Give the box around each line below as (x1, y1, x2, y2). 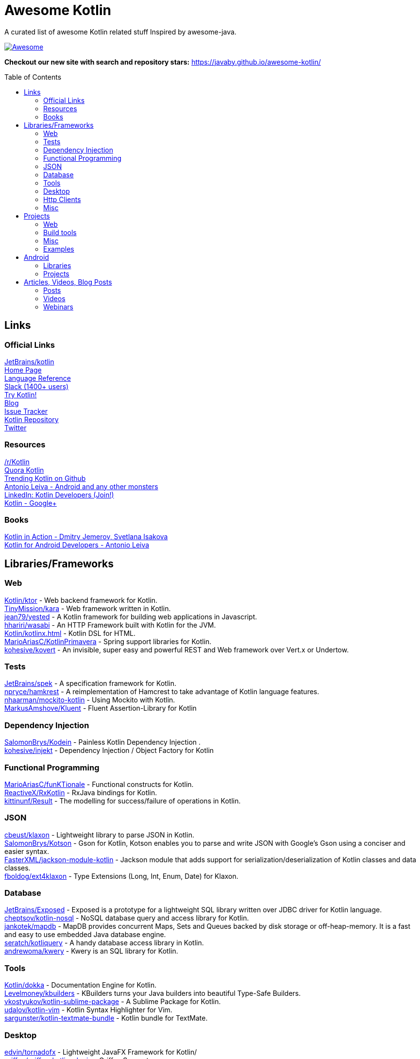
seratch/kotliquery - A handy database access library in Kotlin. (4, 939, 204, 947)
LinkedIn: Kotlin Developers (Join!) (4, 490, 114, 499)
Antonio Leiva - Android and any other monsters (4, 482, 158, 491)
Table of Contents (4, 72, 62, 81)
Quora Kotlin (4, 465, 44, 474)
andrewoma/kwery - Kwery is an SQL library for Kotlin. (4, 947, 178, 956)
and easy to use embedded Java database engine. (4, 930, 166, 939)
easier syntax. (4, 847, 50, 855)
